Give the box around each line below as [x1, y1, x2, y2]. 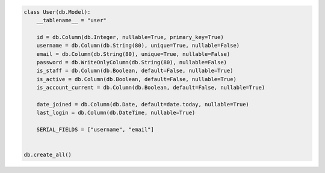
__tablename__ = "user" [36, 17, 107, 23]
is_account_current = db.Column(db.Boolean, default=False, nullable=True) [36, 84, 265, 91]
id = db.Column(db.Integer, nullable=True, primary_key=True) [36, 34, 224, 40]
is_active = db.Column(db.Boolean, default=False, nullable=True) [36, 76, 237, 82]
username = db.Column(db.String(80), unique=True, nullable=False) [36, 42, 240, 49]
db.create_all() [23, 151, 72, 159]
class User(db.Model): [23, 8, 91, 15]
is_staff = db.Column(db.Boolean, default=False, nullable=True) [36, 67, 234, 74]
